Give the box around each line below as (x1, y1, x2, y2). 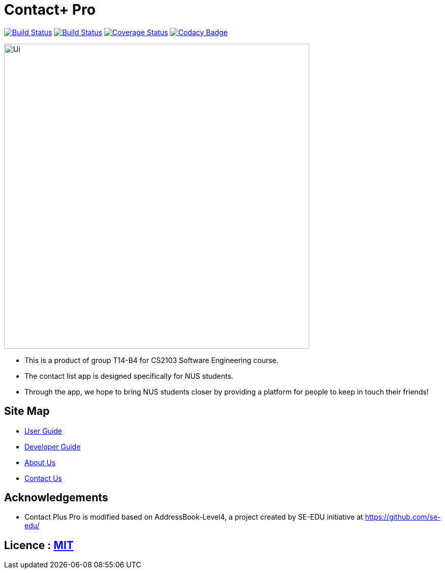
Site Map (4, 405, 50, 418)
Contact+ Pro (4, 1, 96, 18)
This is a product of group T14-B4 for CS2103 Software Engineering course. (24, 355, 279, 365)
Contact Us (24, 473, 62, 482)
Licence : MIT (4, 538, 74, 552)
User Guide (24, 426, 63, 435)
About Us (24, 458, 56, 467)
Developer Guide (24, 442, 81, 451)
